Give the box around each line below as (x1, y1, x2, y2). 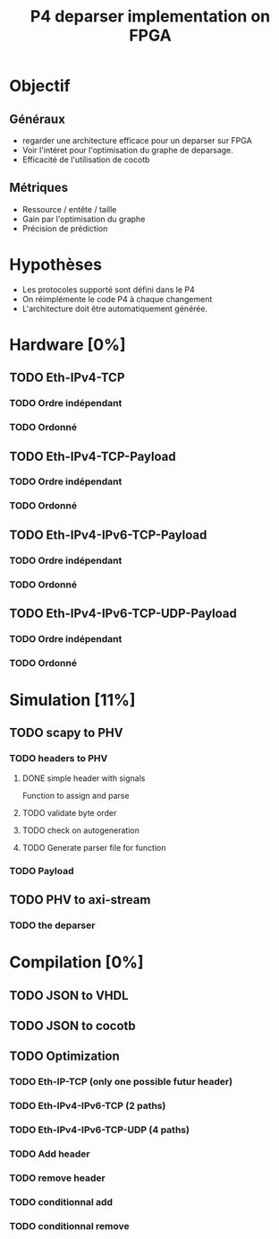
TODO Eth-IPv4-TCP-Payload (9, 448, 176, 464)
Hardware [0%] (9, 334, 126, 355)
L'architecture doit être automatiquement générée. (21, 303, 208, 314)
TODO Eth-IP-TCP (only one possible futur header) (9, 1076, 233, 1088)
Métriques (9, 180, 69, 195)
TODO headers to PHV (9, 752, 108, 765)
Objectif (9, 76, 71, 96)
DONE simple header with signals (21, 773, 146, 784)
